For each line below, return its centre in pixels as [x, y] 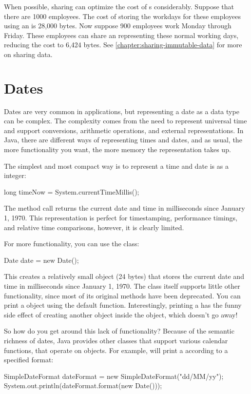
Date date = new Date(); [41, 260]
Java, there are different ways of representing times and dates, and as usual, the [123, 140]
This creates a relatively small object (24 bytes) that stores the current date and [124, 276]
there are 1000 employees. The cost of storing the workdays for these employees [122, 16]
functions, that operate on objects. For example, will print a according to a [116, 350]
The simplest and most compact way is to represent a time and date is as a [116, 166]
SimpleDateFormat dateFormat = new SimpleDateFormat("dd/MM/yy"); [114, 376]
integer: [15, 175]
